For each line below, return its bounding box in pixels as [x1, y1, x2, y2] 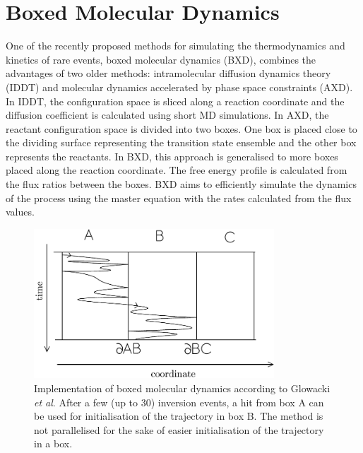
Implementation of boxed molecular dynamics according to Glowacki [34, 381, 331, 396]
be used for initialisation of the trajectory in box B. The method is [34, 408, 323, 423]
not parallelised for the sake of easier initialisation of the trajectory [34, 422, 324, 437]
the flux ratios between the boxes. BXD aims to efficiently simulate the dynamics [6, 177, 357, 192]
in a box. [34, 436, 73, 451]
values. [6, 204, 35, 219]
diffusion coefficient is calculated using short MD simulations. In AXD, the [6, 107, 329, 122]
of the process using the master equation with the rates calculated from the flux [6, 190, 352, 205]
